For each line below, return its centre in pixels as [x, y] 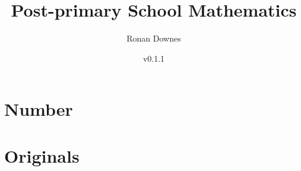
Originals [42, 155]
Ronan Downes [154, 38]
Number [39, 109]
